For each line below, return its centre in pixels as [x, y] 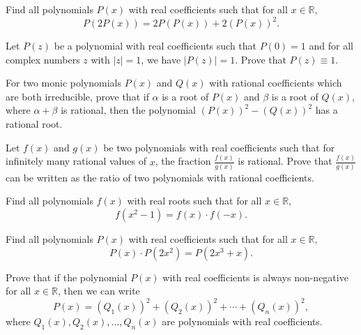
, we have [161, 59]
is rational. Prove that [285, 161]
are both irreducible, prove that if [77, 96]
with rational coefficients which [276, 83]
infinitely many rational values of [76, 161]
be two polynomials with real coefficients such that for [219, 147]
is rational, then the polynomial [128, 110]
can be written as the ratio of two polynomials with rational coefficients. [160, 177]
